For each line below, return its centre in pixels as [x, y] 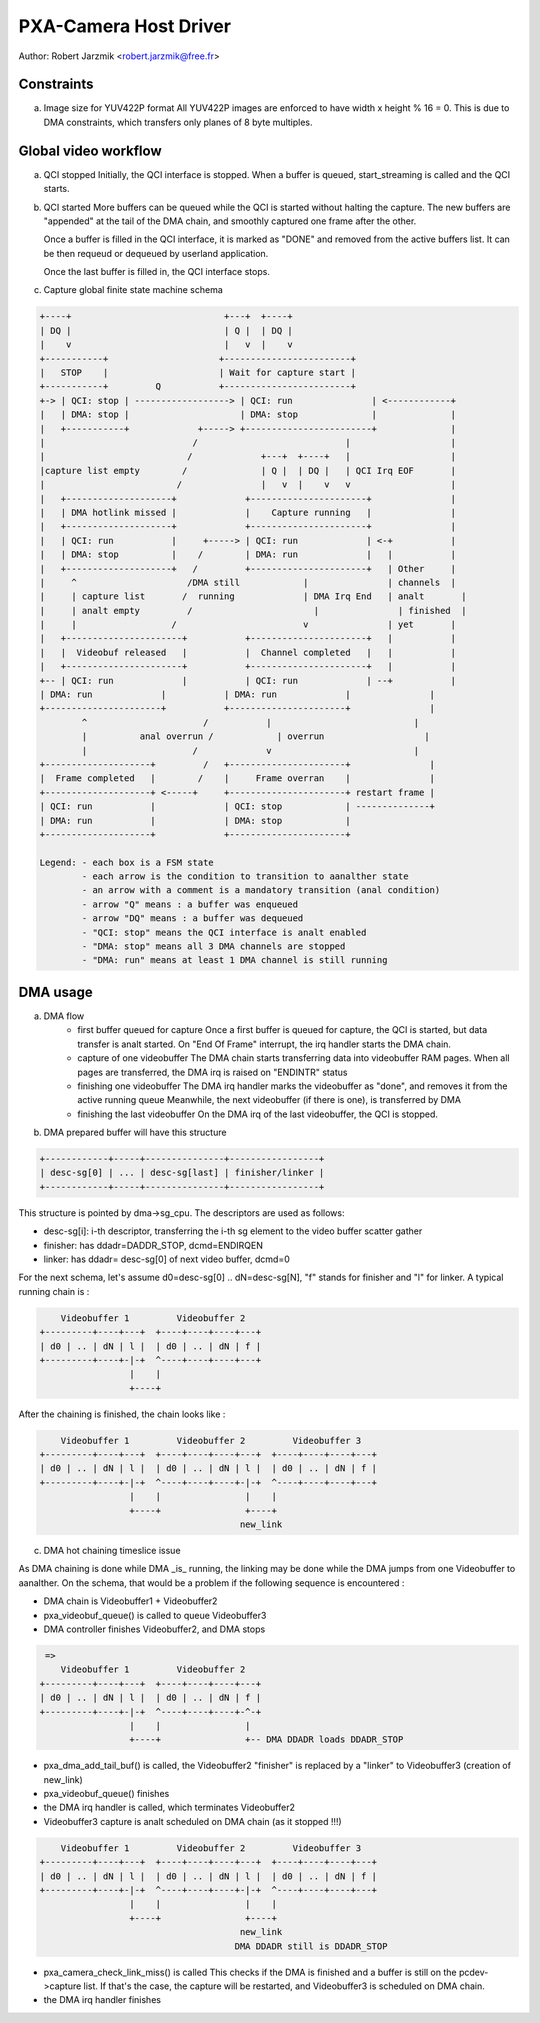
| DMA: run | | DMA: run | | [237, 694]
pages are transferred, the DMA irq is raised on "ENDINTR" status [212, 1072]
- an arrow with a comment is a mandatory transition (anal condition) [261, 890]
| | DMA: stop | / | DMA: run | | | [248, 554]
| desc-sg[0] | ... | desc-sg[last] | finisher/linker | [182, 1173]
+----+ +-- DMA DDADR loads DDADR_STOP [266, 1739]
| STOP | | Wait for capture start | [198, 373]
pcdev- [473, 1972]
